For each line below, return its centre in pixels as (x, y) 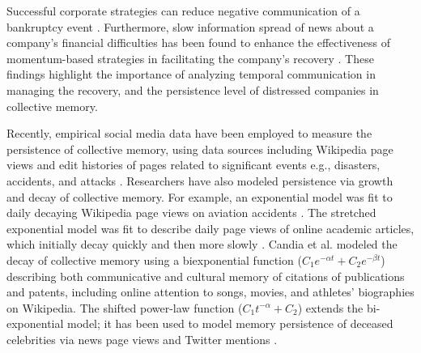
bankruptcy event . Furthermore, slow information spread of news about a (190, 26)
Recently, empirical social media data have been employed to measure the (189, 133)
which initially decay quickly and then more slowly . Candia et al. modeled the (202, 244)
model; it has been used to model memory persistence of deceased (230, 323)
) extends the (330, 307)
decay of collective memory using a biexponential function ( (154, 259)
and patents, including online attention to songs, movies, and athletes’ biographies (210, 292)
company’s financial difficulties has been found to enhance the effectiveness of (199, 43)
